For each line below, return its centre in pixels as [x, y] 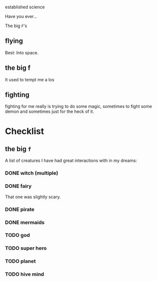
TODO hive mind [25, 274]
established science [25, 7]
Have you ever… [21, 16]
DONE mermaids [25, 222]
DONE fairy [18, 186]
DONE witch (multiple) [32, 173]
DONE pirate [20, 209]
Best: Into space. [22, 52]
